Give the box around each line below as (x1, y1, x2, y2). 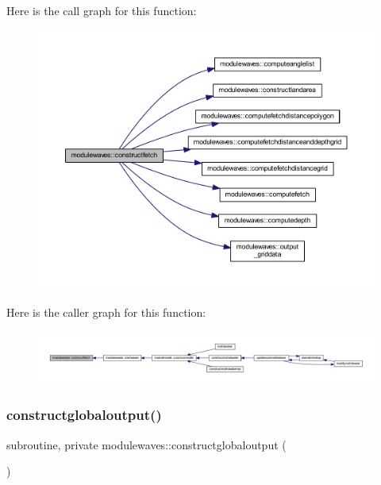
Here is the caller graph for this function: (6, 304, 206, 321)
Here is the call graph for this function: (6, 2, 197, 18)
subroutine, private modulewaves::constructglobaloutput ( (6, 436, 287, 452)
